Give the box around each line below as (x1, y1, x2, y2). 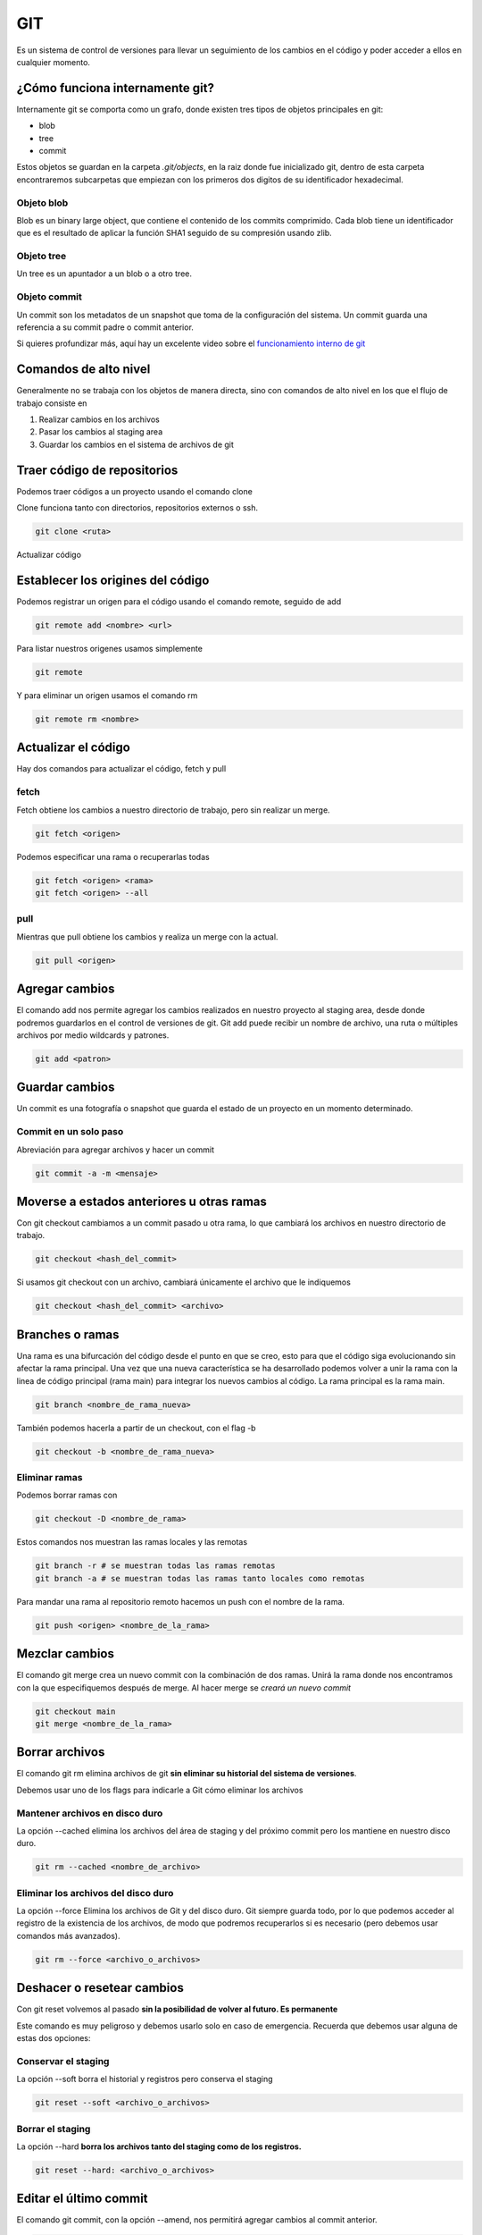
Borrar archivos (16, 1744, 105, 1760)
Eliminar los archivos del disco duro (16, 1886, 174, 1899)
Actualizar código (16, 550, 82, 561)
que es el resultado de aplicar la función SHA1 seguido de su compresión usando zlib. (16, 228, 332, 239)
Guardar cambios (16, 1080, 115, 1095)
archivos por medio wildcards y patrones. (16, 1029, 170, 1041)
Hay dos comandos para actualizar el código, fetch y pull (16, 763, 227, 774)
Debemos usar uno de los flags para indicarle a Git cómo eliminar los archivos (16, 1784, 303, 1795)
